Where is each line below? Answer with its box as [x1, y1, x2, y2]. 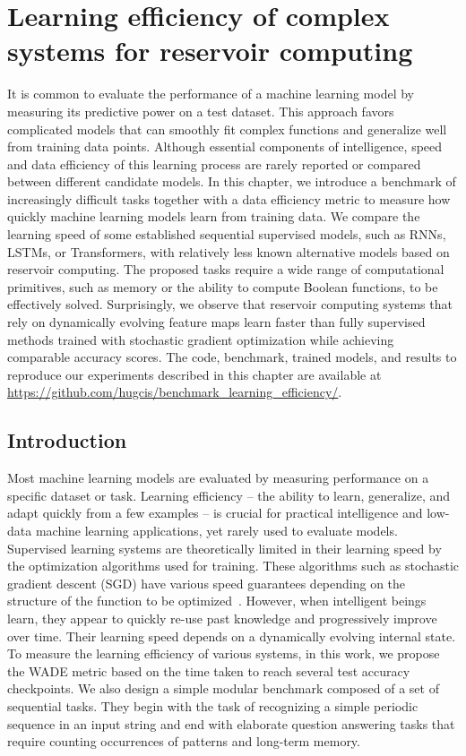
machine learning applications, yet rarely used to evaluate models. [35, 520, 398, 539]
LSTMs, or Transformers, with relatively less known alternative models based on [7, 242, 450, 261]
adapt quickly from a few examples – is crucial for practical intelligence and [7, 503, 423, 522]
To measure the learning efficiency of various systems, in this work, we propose [7, 644, 440, 663]
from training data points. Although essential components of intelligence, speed [7, 137, 443, 156]
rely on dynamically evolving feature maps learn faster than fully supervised [7, 313, 426, 331]
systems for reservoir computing [7, 32, 413, 69]
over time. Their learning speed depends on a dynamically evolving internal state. [7, 626, 456, 645]
